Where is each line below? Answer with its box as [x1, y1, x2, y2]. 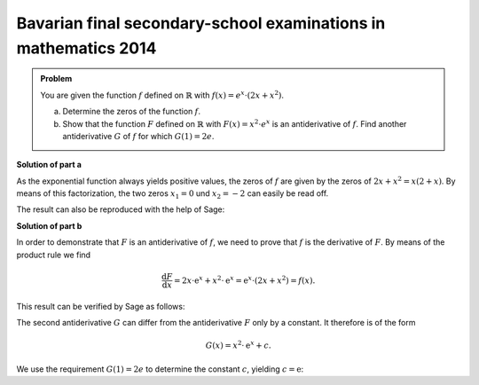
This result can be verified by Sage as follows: [16, 301, 185, 311]
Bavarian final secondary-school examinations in [16, 13, 386, 33]
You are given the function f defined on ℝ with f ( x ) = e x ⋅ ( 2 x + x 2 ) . [40, 89, 284, 100]
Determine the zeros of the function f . [62, 106, 201, 117]
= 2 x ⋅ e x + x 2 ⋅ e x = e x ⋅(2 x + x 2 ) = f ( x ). [173, 273, 316, 286]
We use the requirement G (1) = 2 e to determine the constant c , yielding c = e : [16, 364, 304, 374]
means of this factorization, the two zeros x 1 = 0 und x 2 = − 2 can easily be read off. [16, 188, 329, 200]
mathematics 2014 [16, 38, 157, 58]
